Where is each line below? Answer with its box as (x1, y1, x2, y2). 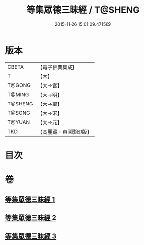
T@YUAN (7, 119, 30, 126)
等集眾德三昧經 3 (5, 232, 57, 241)
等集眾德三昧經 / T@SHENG (26, 4, 140, 16)
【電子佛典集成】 (37, 64, 77, 70)
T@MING (7, 91, 29, 98)
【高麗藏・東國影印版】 (37, 128, 92, 135)
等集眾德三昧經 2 (5, 213, 57, 222)
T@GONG (7, 82, 31, 89)
